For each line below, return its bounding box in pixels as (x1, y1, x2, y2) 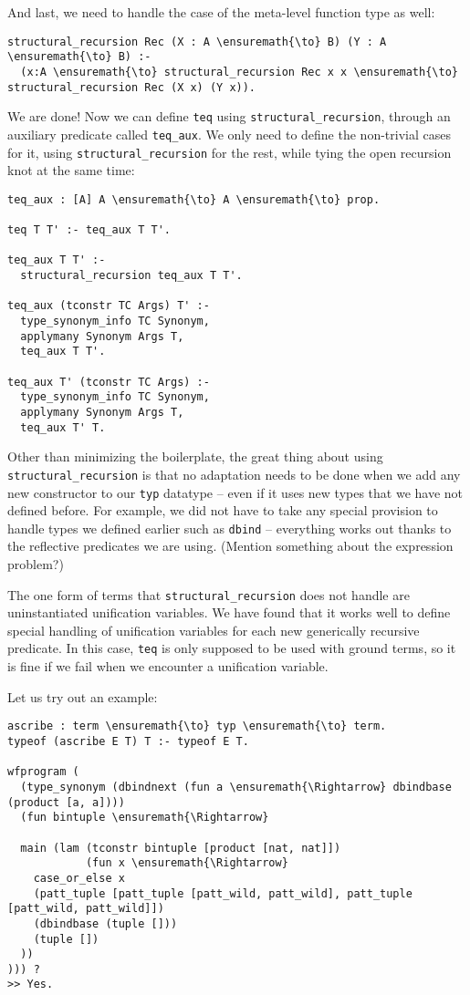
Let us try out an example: (7, 687, 158, 706)
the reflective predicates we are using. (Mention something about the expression (7, 536, 454, 555)
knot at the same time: (7, 161, 135, 180)
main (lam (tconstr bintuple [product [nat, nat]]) (20, 841, 341, 855)
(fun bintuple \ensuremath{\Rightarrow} (20, 811, 269, 824)
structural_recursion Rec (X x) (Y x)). (7, 80, 256, 94)
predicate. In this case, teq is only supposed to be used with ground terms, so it (7, 638, 456, 658)
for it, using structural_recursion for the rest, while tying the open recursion (7, 142, 452, 161)
